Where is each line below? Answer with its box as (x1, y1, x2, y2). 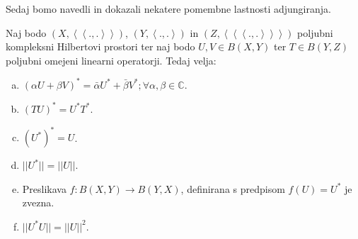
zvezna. (22, 195, 54, 210)
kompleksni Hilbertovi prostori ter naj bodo (6, 39, 195, 54)
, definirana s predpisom (180, 181, 285, 196)
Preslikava (22, 181, 67, 196)
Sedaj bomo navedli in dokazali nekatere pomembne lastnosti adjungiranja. (6, 1, 331, 16)
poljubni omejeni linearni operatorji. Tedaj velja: (6, 52, 216, 67)
